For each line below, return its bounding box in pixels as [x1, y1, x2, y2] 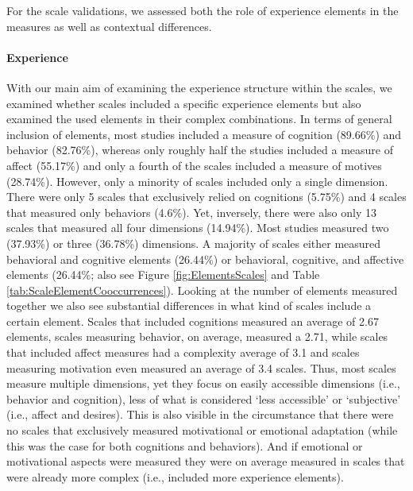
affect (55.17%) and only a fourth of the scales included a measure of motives [6, 157, 382, 173]
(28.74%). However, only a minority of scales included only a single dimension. [6, 172, 388, 189]
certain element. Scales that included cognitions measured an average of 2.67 [6, 312, 379, 329]
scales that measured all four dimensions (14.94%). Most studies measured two [6, 219, 389, 236]
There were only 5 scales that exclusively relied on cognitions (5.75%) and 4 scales [6, 188, 407, 205]
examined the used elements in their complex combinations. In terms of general [6, 110, 392, 127]
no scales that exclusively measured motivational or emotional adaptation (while [6, 422, 398, 439]
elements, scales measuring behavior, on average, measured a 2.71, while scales [6, 328, 388, 345]
